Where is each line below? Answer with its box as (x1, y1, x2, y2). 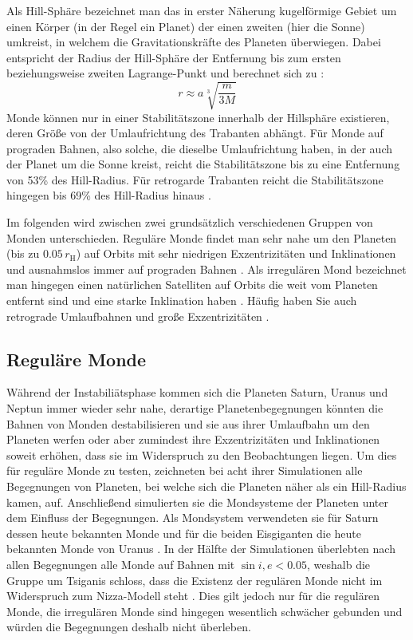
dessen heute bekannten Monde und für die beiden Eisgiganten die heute (6, 524, 362, 541)
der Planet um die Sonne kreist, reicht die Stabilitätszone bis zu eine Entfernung (6, 156, 400, 172)
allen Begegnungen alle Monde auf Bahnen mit (6, 555, 235, 572)
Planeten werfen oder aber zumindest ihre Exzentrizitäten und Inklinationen (6, 431, 380, 448)
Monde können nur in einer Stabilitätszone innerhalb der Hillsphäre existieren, (6, 109, 390, 125)
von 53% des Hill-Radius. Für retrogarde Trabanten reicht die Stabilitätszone (6, 171, 383, 188)
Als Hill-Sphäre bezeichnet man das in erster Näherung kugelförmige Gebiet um (6, 2, 397, 18)
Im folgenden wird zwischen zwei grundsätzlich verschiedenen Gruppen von (6, 214, 373, 231)
